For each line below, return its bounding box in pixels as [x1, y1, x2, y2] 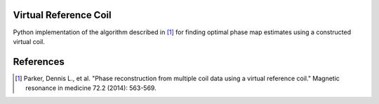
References [13, 56, 65, 68]
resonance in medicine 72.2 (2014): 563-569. [25, 84, 157, 92]
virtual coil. [13, 37, 46, 45]
